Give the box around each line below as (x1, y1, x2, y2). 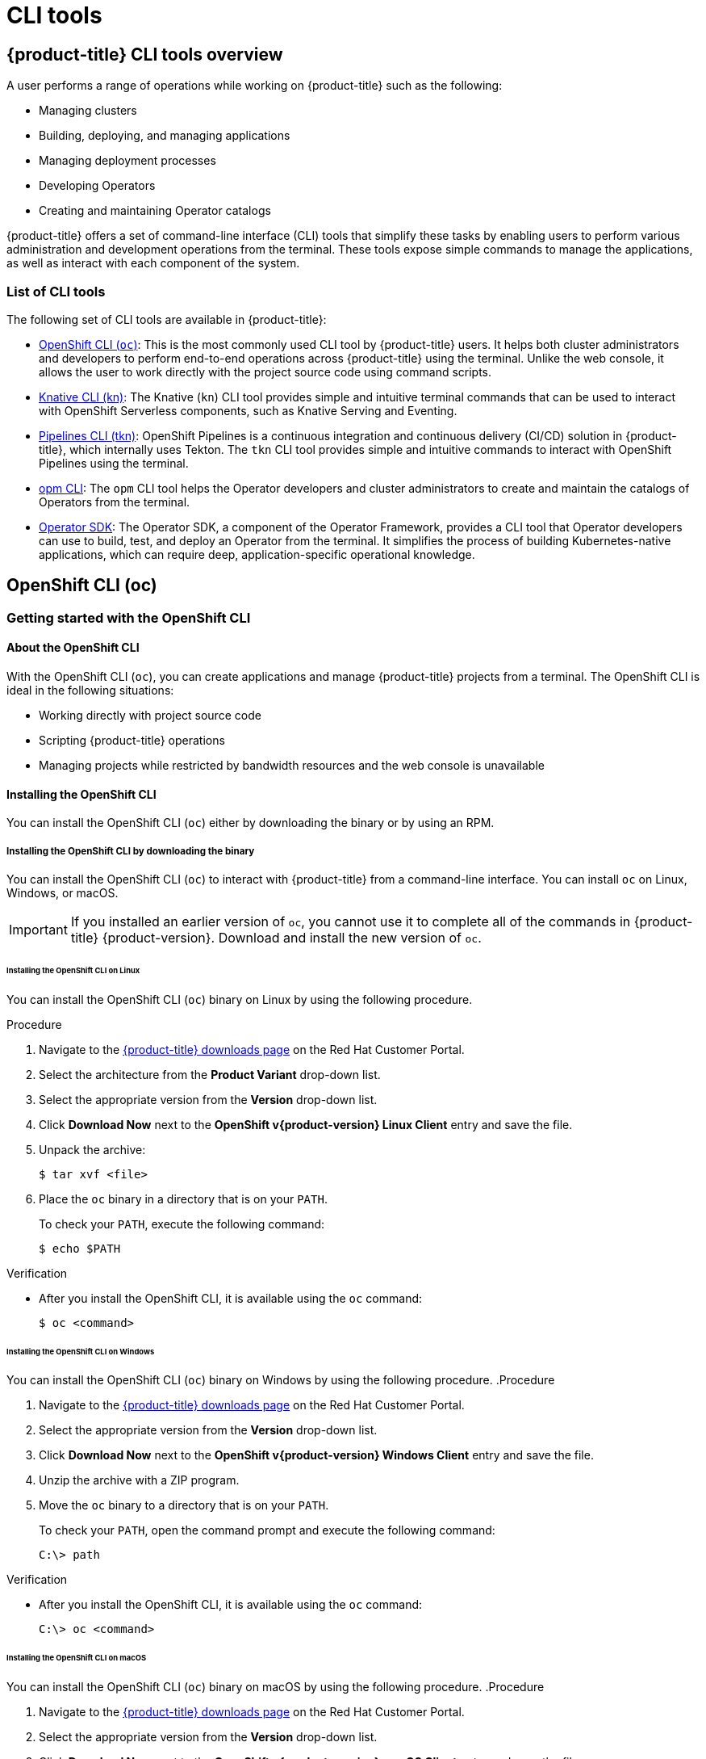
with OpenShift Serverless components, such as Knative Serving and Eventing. (39, 403, 457, 418)
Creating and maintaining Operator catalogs (39, 204, 271, 218)
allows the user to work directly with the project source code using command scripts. (39, 364, 492, 379)
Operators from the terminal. (39, 494, 190, 509)
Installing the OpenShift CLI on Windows (6, 1346, 155, 1356)
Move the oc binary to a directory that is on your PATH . (39, 1498, 329, 1513)
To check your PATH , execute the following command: (39, 1216, 325, 1231)
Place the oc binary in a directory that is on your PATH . (39, 1191, 328, 1206)
